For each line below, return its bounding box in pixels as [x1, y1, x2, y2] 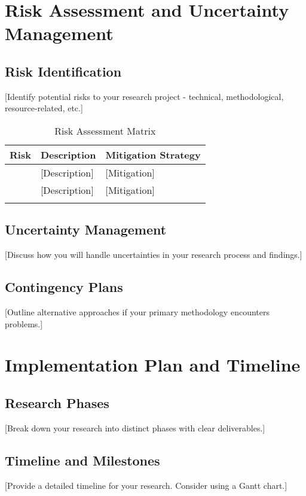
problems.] [5, 317, 43, 330]
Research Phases [5, 393, 109, 412]
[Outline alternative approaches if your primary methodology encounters [5, 305, 270, 318]
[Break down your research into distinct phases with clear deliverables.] [5, 421, 265, 434]
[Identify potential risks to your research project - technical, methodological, [5, 90, 284, 102]
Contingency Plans [5, 278, 123, 296]
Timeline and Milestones [5, 451, 160, 469]
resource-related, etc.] [5, 102, 83, 114]
